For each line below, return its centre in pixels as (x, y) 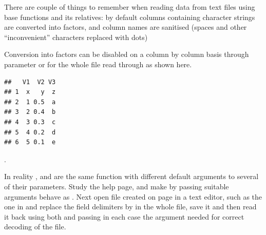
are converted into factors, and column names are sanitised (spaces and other (126, 27)
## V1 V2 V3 (30, 82)
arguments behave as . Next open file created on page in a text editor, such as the (133, 196)
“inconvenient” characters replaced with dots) (76, 37)
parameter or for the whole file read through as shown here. (98, 64)
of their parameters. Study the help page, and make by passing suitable (117, 186)
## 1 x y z (30, 92)
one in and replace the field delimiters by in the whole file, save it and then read (130, 207)
